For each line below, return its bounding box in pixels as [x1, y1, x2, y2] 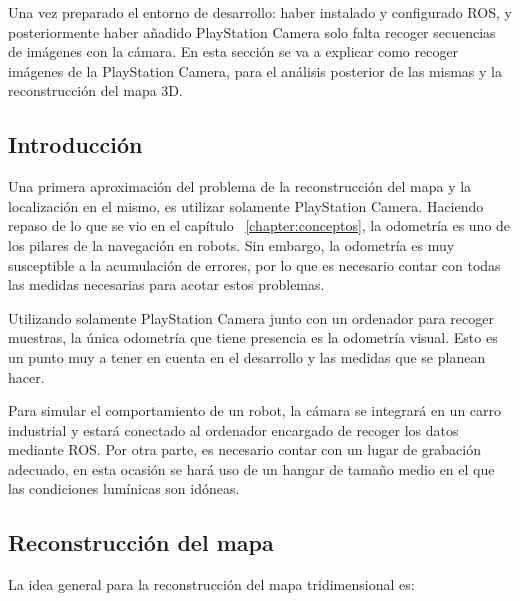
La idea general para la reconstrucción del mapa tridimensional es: [8, 574, 415, 595]
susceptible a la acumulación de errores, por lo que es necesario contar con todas [8, 254, 501, 275]
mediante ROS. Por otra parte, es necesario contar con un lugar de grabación [8, 439, 481, 460]
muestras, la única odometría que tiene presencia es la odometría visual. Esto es [8, 327, 498, 348]
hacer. [8, 366, 45, 387]
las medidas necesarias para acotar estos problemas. [8, 274, 325, 295]
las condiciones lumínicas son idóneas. [8, 478, 240, 499]
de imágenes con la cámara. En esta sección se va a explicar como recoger [8, 41, 459, 62]
